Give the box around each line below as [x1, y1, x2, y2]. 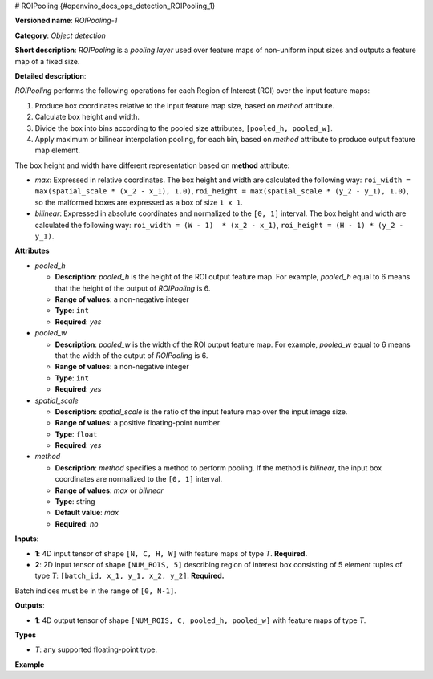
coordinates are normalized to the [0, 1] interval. [55, 474, 223, 484]
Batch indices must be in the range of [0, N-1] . [14, 586, 176, 596]
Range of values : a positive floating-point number [55, 418, 221, 428]
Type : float [55, 429, 98, 439]
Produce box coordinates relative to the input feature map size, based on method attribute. [34, 100, 334, 110]
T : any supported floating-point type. [34, 644, 158, 654]
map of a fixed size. [14, 56, 80, 66]
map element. [34, 145, 80, 156]
